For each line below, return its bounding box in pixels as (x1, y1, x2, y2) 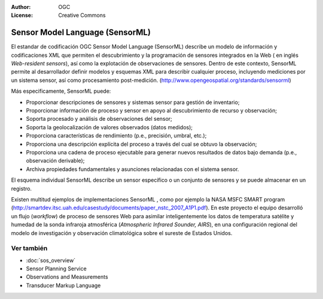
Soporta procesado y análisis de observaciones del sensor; (26, 115, 173, 123)
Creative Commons (58, 12, 106, 19)
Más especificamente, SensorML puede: (11, 87, 111, 95)
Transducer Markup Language (26, 282, 101, 289)
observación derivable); (26, 157, 85, 164)
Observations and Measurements (26, 273, 108, 280)
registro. (11, 185, 32, 192)
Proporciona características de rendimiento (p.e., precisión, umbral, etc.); (26, 132, 207, 139)
